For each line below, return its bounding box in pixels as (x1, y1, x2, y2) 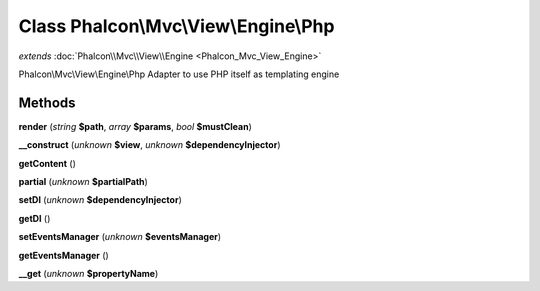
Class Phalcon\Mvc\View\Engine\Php (18, 15, 335, 37)
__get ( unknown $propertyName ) (18, 267, 159, 279)
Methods (18, 94, 76, 111)
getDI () (18, 212, 51, 224)
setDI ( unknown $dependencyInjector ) (18, 194, 182, 206)
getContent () (18, 157, 77, 169)
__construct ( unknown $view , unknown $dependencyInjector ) (18, 139, 281, 151)
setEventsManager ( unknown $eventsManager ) (18, 231, 222, 243)
